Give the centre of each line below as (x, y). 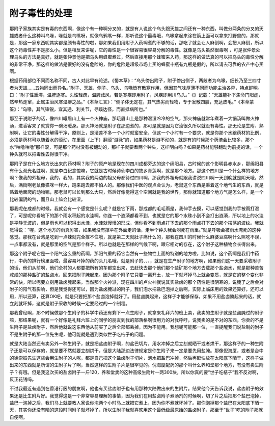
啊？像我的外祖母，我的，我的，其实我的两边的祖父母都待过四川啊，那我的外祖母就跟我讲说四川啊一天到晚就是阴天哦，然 (136, 178)
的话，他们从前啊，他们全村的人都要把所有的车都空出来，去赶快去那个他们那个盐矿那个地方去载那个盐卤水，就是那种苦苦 (136, 268)
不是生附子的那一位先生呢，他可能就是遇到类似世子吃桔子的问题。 (78, 334)
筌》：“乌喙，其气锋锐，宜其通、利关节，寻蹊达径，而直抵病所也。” (78, 109)
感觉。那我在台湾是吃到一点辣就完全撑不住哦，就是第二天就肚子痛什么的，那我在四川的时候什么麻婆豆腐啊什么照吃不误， (136, 237)
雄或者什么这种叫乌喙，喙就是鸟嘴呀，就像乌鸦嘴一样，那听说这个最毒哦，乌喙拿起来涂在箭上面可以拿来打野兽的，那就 (134, 35)
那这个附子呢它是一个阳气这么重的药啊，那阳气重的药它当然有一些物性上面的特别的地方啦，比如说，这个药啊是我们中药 (134, 254)
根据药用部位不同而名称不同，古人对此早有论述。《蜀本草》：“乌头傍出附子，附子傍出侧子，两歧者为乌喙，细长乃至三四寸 (135, 81)
